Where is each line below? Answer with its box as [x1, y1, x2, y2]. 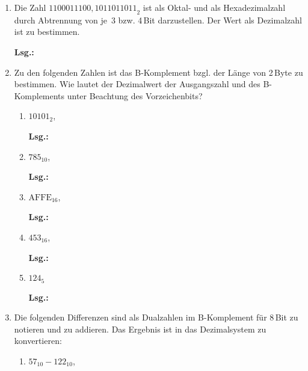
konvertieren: [14, 334, 62, 347]
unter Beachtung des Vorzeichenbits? [67, 89, 203, 102]
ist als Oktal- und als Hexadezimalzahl [143, 1, 286, 13]
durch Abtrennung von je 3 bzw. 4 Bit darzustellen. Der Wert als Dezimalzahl [14, 13, 302, 26]
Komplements [14, 89, 65, 102]
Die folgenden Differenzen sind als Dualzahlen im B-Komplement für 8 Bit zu [14, 311, 298, 323]
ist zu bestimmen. [14, 25, 80, 38]
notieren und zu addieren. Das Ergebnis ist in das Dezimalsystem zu [14, 322, 266, 335]
